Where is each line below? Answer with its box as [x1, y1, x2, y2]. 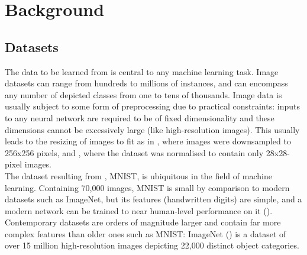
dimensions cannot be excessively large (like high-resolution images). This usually [5, 123, 300, 135]
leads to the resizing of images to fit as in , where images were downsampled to [5, 135, 291, 147]
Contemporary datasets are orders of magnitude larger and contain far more [5, 216, 281, 228]
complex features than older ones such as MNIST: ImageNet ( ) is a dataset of [5, 227, 286, 240]
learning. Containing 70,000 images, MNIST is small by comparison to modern [5, 181, 290, 193]
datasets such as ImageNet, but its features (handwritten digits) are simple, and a [5, 193, 302, 205]
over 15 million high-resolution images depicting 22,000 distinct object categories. [5, 239, 299, 251]
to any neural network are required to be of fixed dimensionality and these [5, 111, 274, 124]
